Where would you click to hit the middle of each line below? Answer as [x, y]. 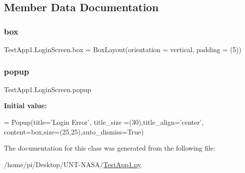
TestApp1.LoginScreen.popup [48, 89]
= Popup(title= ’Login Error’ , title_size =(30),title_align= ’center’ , [104, 122]
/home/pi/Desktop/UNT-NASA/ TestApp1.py [73, 164]
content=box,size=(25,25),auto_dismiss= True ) [74, 131]
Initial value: [26, 106]
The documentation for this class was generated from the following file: [110, 148]
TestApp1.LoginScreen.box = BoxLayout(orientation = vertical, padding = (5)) [123, 49]
